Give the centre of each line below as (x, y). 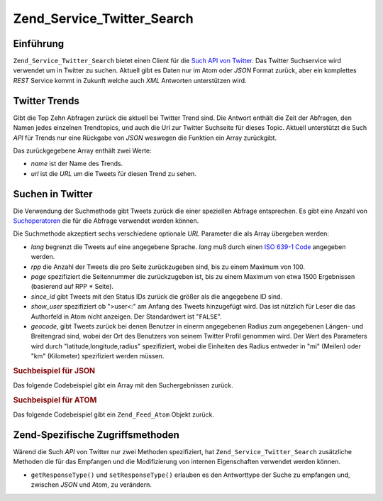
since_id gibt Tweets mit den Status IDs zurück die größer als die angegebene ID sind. (157, 296)
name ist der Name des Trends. (77, 164)
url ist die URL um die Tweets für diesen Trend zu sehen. (113, 173)
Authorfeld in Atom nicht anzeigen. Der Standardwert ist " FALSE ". (127, 316)
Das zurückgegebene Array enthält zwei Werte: (82, 150)
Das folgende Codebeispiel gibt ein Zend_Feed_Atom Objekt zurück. (113, 414)
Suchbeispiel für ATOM (55, 400)
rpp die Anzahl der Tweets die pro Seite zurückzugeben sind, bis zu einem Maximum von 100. (168, 267)
